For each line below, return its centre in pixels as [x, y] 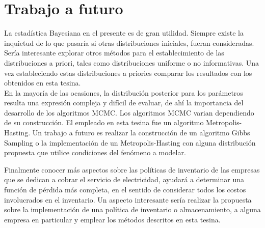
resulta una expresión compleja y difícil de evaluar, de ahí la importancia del [124, 103]
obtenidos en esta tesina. [43, 83]
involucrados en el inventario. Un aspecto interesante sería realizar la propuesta [128, 199]
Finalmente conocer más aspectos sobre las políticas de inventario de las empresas [132, 169]
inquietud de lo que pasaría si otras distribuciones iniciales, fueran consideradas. [129, 42]
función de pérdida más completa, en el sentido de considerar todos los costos [125, 190]
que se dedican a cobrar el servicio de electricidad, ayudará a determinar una [124, 179]
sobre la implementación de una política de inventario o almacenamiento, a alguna [132, 209]
